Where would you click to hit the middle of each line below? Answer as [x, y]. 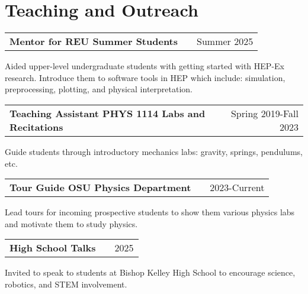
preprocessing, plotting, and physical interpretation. [99, 89]
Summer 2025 [225, 41]
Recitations [36, 127]
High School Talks [53, 248]
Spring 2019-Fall [264, 113]
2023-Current [237, 188]
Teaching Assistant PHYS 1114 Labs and [108, 113]
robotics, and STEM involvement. [66, 284]
